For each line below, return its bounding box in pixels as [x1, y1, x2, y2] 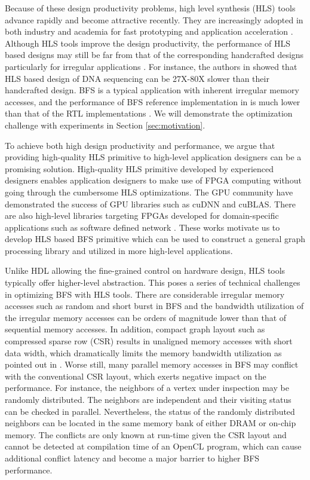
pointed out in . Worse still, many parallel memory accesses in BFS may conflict [5, 358, 299, 371]
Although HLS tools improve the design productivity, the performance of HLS [5, 36, 290, 49]
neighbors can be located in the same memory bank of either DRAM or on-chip [5, 417, 296, 429]
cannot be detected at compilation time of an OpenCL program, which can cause [5, 440, 302, 453]
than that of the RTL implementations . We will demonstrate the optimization [5, 107, 293, 120]
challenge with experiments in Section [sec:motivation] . [5, 118, 205, 131]
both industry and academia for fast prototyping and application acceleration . [5, 25, 293, 38]
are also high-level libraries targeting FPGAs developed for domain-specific [5, 209, 279, 222]
